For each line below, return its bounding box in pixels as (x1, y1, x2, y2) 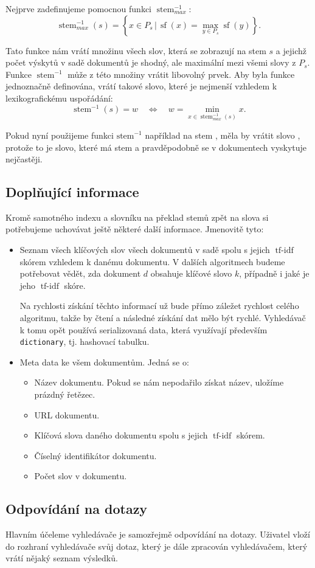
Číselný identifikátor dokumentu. (34, 449, 157, 462)
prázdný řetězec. (34, 388, 95, 401)
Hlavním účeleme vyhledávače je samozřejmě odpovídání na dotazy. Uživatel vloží (5, 528, 310, 541)
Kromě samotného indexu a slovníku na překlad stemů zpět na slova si (5, 210, 269, 223)
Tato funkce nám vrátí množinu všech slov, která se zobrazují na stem (5, 44, 266, 57)
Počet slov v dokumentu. (34, 469, 127, 482)
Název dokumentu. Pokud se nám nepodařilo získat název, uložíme (34, 376, 284, 389)
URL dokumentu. (34, 408, 100, 421)
